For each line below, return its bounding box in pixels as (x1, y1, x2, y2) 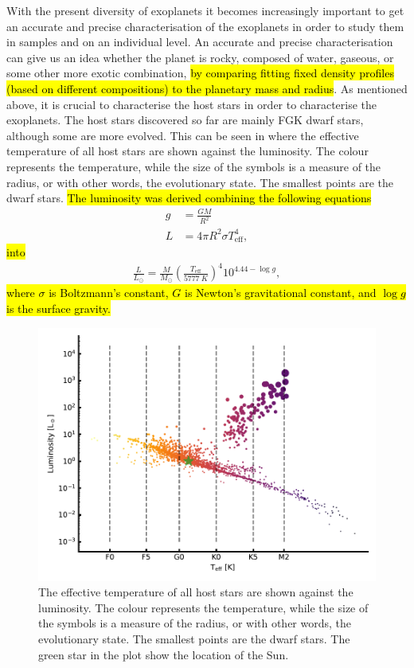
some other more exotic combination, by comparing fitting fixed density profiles (6, 64, 394, 81)
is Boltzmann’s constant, (49, 284, 169, 301)
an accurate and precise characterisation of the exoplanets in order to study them (6, 18, 404, 34)
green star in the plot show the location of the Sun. (38, 646, 289, 662)
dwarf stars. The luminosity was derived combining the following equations (6, 189, 372, 206)
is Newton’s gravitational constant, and (185, 284, 377, 301)
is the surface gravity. (6, 300, 111, 317)
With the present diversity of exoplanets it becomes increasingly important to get (6, 2, 404, 18)
